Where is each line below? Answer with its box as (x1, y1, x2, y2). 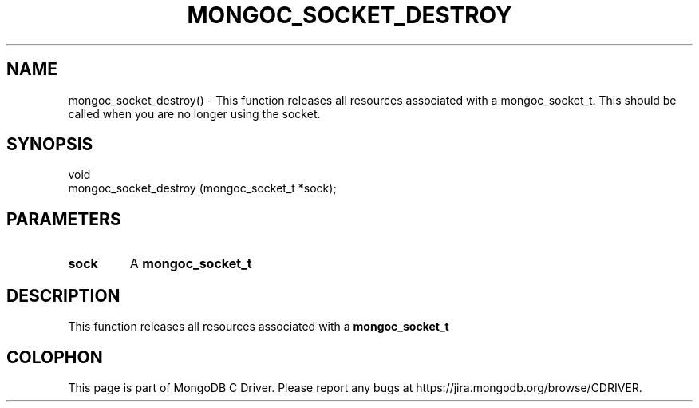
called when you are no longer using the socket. (68, 106, 321, 121)
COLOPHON (6, 347, 103, 367)
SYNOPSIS (6, 134, 93, 155)
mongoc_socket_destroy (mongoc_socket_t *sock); (68, 181, 337, 196)
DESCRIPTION (6, 285, 120, 306)
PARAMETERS (6, 208, 121, 229)
